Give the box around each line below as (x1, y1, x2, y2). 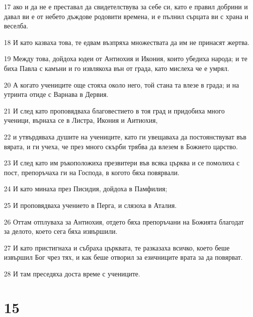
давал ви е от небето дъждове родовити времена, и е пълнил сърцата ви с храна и (4, 11, 249, 21)
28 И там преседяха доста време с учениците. (4, 268, 140, 278)
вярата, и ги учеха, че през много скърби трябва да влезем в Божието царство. (4, 141, 238, 151)
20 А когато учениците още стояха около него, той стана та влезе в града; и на (4, 79, 239, 90)
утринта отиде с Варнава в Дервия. (4, 89, 108, 99)
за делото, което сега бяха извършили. (4, 226, 118, 236)
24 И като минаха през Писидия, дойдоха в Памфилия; (4, 183, 168, 194)
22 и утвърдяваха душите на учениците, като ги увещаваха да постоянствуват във (4, 131, 247, 141)
